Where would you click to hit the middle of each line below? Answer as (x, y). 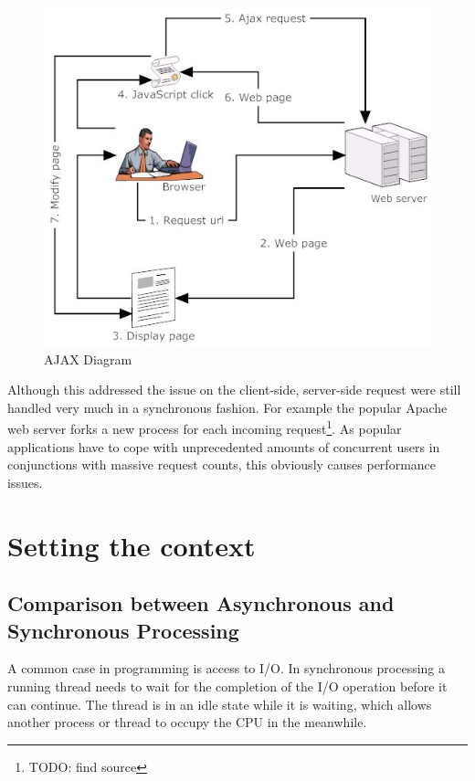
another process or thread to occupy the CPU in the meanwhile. (187, 722)
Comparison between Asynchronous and (201, 603)
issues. (25, 482)
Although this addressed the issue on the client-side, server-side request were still (234, 390)
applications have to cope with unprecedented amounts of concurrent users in (224, 446)
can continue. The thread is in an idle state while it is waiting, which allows (220, 704)
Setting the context (132, 545)
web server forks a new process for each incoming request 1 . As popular (205, 427)
